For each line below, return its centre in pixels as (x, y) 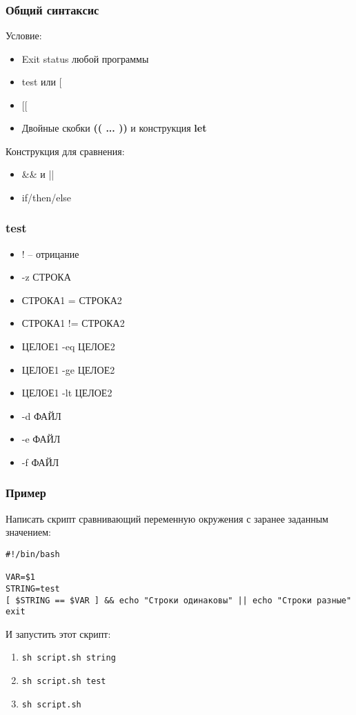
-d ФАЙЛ (41, 415)
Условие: (24, 36)
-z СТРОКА (46, 277)
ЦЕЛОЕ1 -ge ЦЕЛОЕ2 (68, 369)
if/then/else (47, 197)
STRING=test (33, 588)
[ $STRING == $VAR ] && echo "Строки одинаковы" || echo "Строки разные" (179, 600)
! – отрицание (50, 253)
